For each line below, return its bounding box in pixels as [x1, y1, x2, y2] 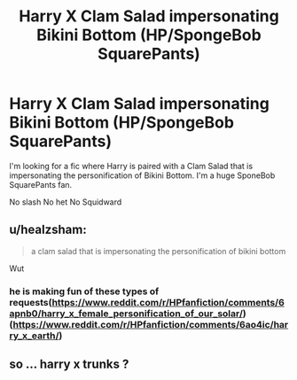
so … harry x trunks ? [9, 357, 129, 372]
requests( [9, 296, 52, 308]
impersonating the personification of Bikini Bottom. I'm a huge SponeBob [9, 170, 276, 181]
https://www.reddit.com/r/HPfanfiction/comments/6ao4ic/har [12, 318, 289, 330]
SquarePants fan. [9, 179, 73, 190]
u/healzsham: [9, 222, 87, 237]
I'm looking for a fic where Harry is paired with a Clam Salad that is [9, 160, 254, 171]
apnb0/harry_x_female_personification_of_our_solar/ [9, 307, 244, 320]
